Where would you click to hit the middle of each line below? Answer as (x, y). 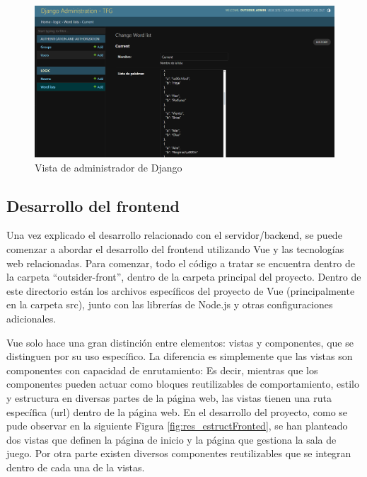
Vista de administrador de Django (109, 167)
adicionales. (31, 319)
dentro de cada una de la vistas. (76, 467)
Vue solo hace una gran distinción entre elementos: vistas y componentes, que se (180, 342)
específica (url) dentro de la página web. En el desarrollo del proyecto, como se (177, 411)
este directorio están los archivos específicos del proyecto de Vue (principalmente (181, 290)
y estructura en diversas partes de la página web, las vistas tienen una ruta (169, 397)
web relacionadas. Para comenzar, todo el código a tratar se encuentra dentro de (181, 263)
